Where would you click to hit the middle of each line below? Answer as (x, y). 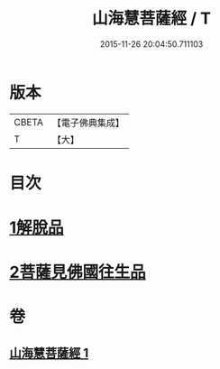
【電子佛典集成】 (88, 123)
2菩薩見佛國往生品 (78, 272)
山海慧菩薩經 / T (151, 18)
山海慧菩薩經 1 (49, 353)
